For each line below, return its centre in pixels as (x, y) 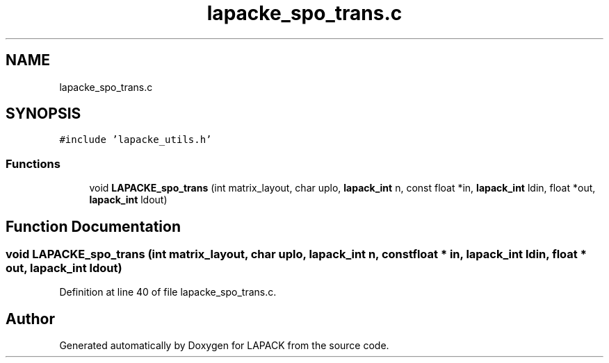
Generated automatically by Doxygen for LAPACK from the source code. (224, 346)
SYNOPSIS (43, 114)
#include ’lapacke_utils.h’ (136, 140)
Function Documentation (93, 226)
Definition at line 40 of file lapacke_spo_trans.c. (168, 292)
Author (30, 319)
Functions (33, 163)
